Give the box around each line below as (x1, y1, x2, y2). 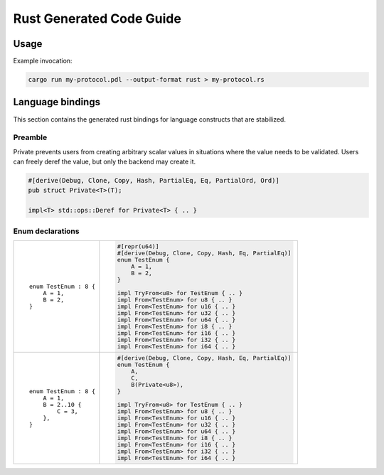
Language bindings (13, 96, 101, 108)
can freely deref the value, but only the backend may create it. (13, 157, 196, 166)
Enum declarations (13, 226, 80, 236)
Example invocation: (13, 57, 73, 65)
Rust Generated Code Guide (13, 11, 181, 26)
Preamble (13, 132, 48, 142)
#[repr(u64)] (117, 242, 159, 250)
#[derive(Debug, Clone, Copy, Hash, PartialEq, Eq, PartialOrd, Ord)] (28, 176, 280, 185)
